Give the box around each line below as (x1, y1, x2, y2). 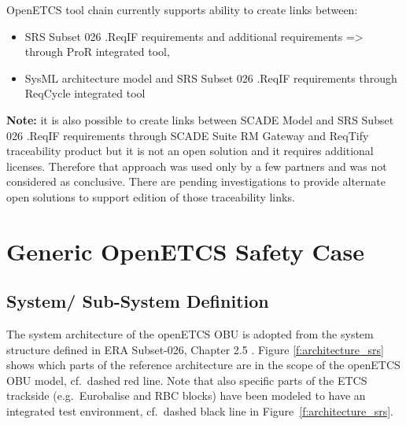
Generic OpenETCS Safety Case (6, 235, 364, 267)
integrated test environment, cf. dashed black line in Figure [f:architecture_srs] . (6, 403, 393, 419)
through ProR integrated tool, (24, 43, 170, 60)
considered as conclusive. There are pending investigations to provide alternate (6, 173, 386, 190)
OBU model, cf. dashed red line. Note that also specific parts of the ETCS (6, 371, 367, 388)
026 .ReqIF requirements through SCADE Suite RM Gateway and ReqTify (6, 127, 369, 143)
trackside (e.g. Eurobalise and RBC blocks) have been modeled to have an (6, 387, 366, 404)
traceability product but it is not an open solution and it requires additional (6, 142, 374, 159)
